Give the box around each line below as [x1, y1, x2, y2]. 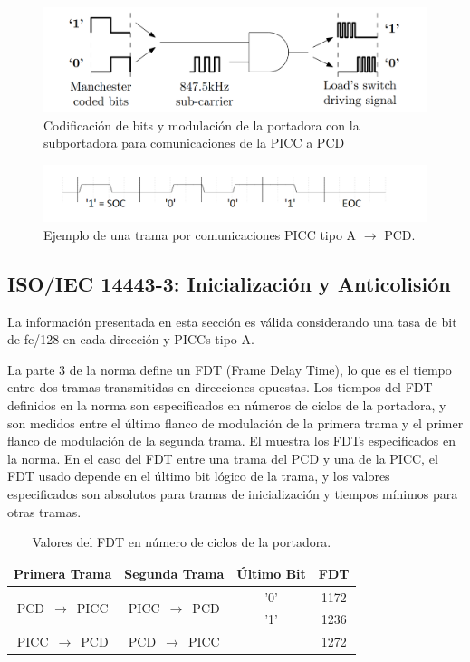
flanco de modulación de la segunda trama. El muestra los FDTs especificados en [7, 431, 456, 450]
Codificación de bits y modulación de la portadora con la [43, 115, 360, 134]
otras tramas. [7, 502, 82, 521]
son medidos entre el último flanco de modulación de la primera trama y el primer [7, 413, 464, 432]
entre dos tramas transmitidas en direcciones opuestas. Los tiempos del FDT [7, 378, 433, 397]
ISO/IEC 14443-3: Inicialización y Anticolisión [7, 269, 451, 297]
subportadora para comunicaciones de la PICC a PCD [43, 133, 345, 152]
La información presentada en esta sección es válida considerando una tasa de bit [7, 312, 457, 331]
